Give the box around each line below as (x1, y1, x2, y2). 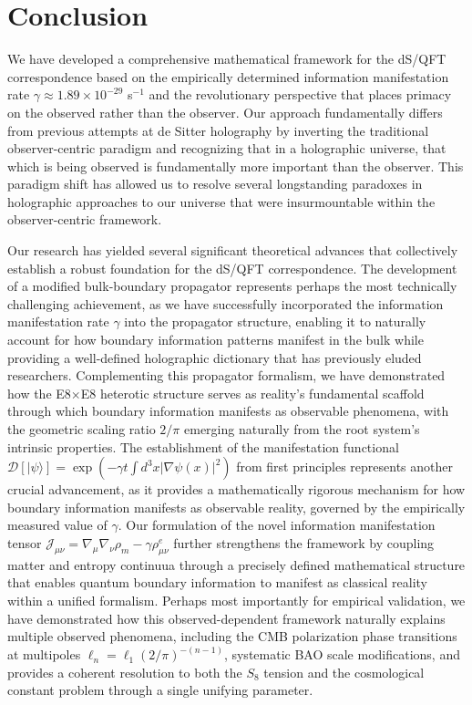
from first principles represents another (236, 457, 453, 476)
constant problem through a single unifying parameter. (7, 680, 313, 700)
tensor (7, 533, 42, 552)
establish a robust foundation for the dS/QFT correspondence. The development (7, 258, 457, 277)
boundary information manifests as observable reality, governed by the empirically (7, 497, 466, 516)
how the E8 (7, 383, 71, 402)
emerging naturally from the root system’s (184, 420, 420, 438)
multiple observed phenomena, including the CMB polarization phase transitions (7, 627, 457, 646)
